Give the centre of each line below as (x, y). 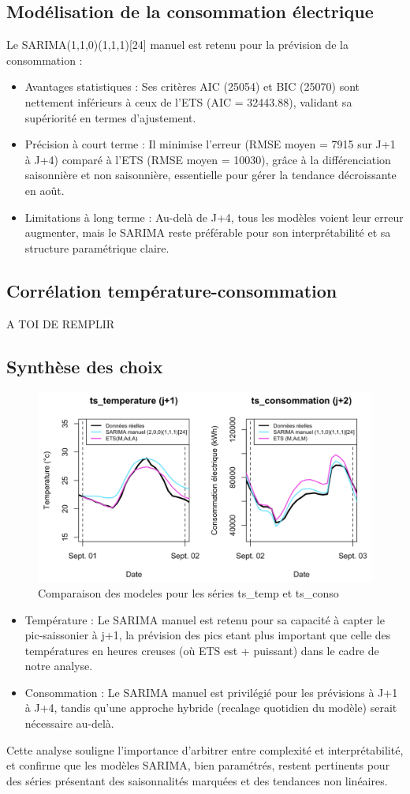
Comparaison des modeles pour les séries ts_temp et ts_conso (188, 592)
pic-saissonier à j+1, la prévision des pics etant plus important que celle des (208, 635)
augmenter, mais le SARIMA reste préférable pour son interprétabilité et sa (208, 232)
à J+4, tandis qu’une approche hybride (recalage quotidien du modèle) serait (211, 708)
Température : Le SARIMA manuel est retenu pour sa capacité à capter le (205, 619)
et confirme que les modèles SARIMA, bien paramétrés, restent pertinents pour (198, 765)
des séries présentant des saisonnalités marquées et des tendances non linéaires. (197, 780)
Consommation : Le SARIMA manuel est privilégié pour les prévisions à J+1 (211, 692)
